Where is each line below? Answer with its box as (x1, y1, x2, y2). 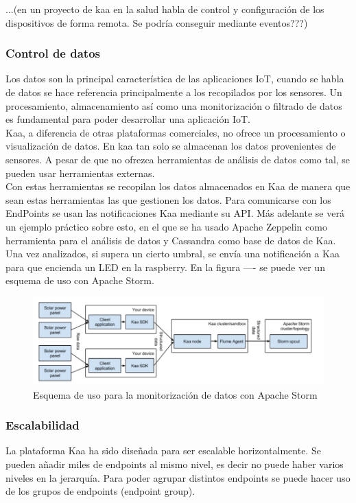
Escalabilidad (5, 417, 80, 434)
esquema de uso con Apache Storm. (5, 273, 154, 288)
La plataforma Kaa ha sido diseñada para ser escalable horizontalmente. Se (5, 443, 321, 458)
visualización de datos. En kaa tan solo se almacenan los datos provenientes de (5, 139, 336, 153)
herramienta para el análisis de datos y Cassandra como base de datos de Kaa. (5, 233, 336, 247)
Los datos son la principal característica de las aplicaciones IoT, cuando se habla (5, 71, 344, 86)
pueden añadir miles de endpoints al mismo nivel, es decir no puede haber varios (5, 456, 344, 471)
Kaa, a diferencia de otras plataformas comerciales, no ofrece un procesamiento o (5, 125, 346, 139)
